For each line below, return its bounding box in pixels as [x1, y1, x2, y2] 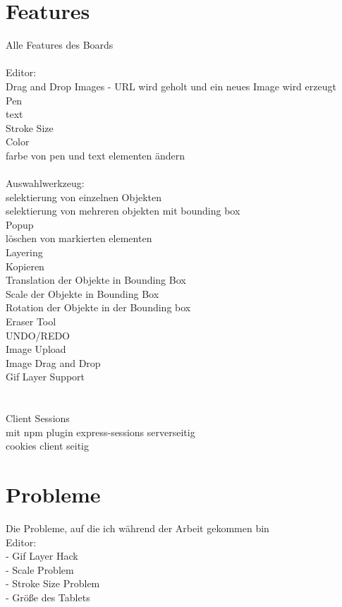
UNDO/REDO [6, 327, 71, 342]
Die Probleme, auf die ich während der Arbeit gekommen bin [6, 521, 269, 536]
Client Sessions [6, 411, 70, 426]
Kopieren [6, 258, 44, 273]
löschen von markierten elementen [6, 231, 152, 246]
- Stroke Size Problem [6, 576, 100, 591]
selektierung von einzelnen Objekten [6, 189, 162, 204]
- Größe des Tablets [6, 590, 90, 605]
